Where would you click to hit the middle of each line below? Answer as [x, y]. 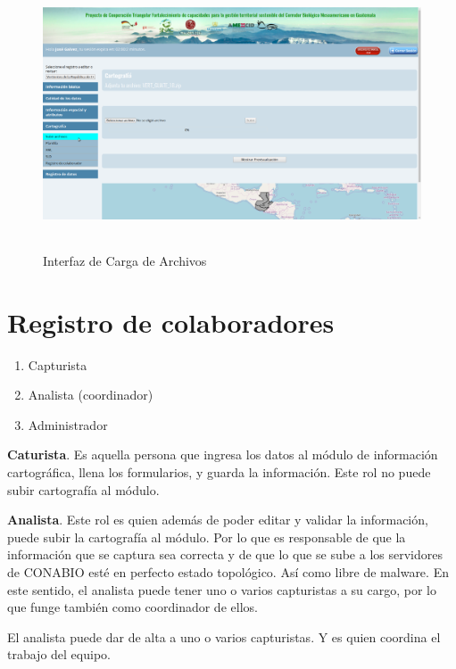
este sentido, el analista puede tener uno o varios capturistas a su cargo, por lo [222, 589]
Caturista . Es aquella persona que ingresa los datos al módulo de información [223, 454]
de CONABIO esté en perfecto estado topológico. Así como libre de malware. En [228, 572]
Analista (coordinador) [91, 395]
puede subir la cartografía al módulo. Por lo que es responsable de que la [207, 537]
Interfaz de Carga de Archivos [125, 260]
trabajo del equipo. [59, 654]
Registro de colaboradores [171, 322]
